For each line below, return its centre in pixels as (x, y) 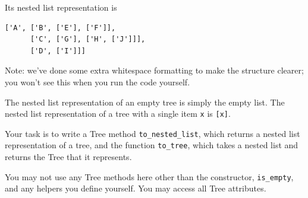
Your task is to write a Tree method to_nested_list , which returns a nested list (153, 133)
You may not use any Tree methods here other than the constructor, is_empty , (149, 176)
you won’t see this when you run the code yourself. (98, 82)
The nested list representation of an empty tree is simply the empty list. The (145, 102)
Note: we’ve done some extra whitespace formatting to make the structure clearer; (154, 70)
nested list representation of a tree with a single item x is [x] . (118, 114)
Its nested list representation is (61, 7)
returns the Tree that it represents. (68, 157)
